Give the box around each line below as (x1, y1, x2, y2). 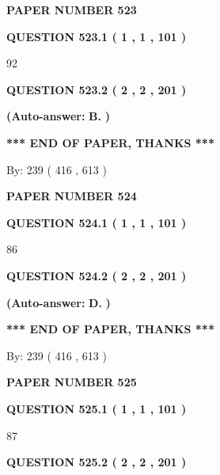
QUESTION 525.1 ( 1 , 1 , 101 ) (6, 400, 187, 416)
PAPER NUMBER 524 (6, 188, 137, 204)
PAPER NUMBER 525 (6, 374, 137, 390)
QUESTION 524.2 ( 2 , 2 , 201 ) (6, 267, 187, 283)
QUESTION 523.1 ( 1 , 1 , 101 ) (6, 28, 187, 44)
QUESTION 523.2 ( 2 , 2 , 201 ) (6, 81, 187, 97)
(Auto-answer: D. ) (6, 294, 111, 310)
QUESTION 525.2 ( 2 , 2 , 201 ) (6, 454, 187, 470)
